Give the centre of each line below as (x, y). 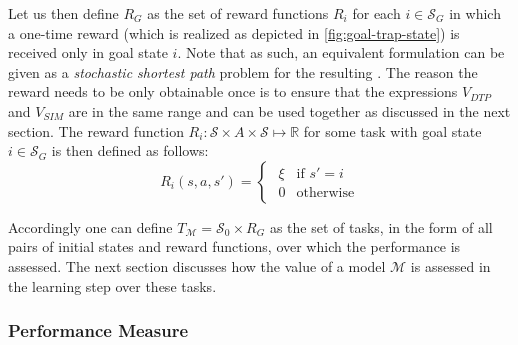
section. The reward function (96, 130)
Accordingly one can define (90, 226)
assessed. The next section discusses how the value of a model (197, 265)
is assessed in (450, 265)
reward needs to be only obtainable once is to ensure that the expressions (233, 91)
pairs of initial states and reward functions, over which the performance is (234, 246)
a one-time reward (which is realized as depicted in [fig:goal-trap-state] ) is (234, 32)
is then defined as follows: (130, 150)
